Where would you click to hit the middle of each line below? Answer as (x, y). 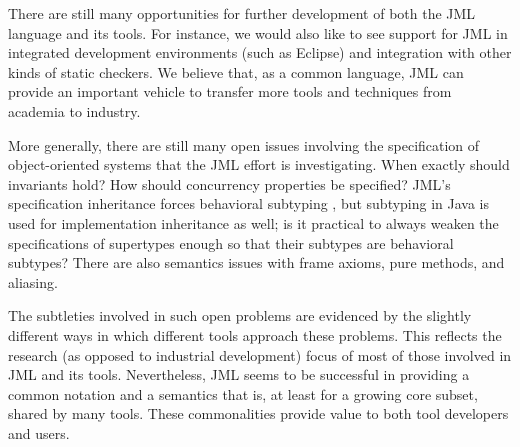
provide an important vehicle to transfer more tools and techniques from (230, 91)
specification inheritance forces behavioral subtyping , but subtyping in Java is (249, 203)
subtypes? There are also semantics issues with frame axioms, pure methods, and (256, 262)
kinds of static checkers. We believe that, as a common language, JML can (236, 71)
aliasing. (33, 281)
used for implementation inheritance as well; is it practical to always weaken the (253, 222)
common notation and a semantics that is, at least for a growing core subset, (243, 393)
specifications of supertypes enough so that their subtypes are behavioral (231, 242)
